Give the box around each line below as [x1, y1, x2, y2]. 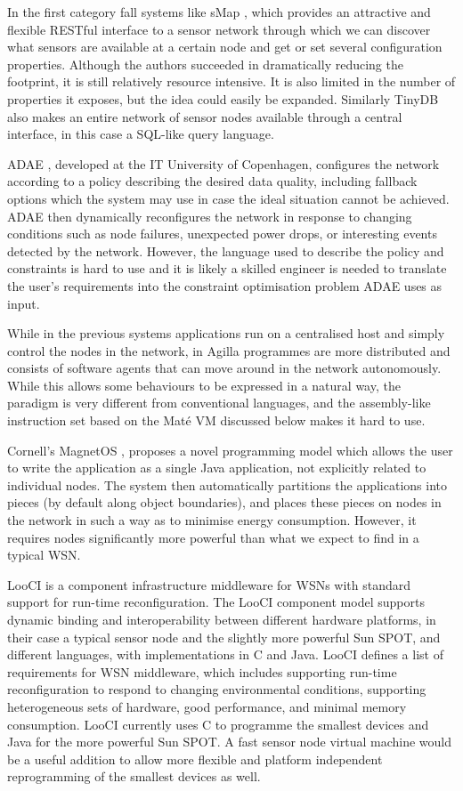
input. [7, 294, 40, 312]
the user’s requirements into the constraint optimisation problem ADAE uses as [7, 276, 443, 295]
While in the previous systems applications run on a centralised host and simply [7, 324, 445, 343]
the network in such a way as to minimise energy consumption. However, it [7, 511, 417, 529]
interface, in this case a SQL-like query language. [7, 125, 274, 143]
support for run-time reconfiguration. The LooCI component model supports [7, 593, 425, 611]
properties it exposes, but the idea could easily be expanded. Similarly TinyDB [7, 89, 439, 108]
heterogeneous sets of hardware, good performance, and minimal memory [7, 697, 407, 715]
